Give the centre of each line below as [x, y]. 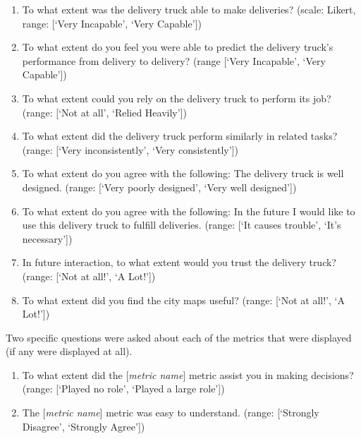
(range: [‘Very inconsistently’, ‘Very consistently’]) [130, 149]
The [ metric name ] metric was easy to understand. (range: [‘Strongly [171, 413]
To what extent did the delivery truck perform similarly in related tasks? [180, 136]
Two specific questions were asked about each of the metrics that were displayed [179, 337]
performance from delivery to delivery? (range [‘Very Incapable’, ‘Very [174, 60]
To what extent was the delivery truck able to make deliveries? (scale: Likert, [189, 9]
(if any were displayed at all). [69, 351]
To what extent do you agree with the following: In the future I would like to [189, 211]
